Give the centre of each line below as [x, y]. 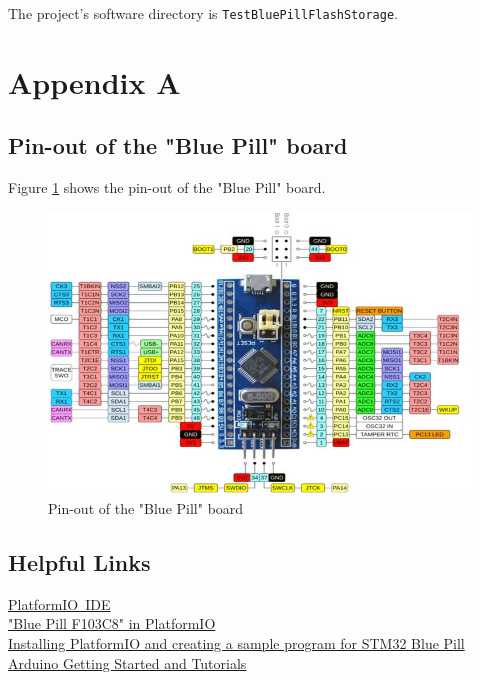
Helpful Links [79, 562]
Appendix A [94, 81]
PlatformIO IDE [59, 603]
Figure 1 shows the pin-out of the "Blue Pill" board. [167, 187]
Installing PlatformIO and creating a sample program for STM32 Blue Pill [236, 643]
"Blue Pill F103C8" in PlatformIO [112, 623]
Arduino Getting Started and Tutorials [127, 662]
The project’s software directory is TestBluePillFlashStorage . [203, 13]
